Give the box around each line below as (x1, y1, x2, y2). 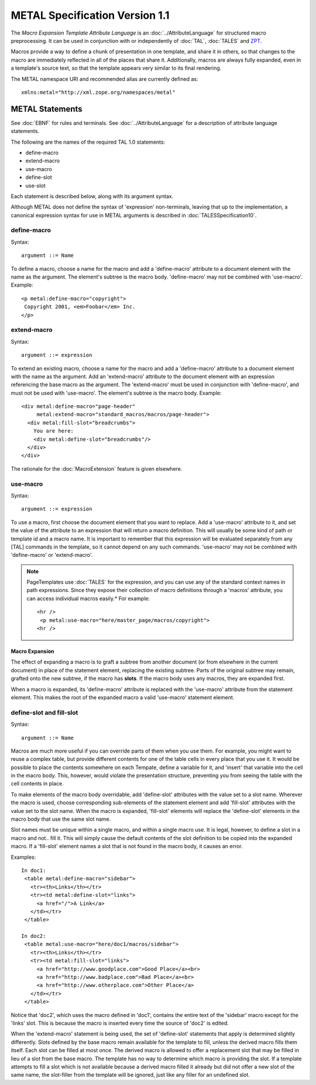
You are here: (33, 428, 74, 434)
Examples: (11, 853, 36, 860)
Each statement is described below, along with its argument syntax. (11, 192, 174, 199)
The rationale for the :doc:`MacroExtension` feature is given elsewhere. (11, 465, 183, 472)
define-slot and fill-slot (11, 708, 78, 716)
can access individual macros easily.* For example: (26, 595, 150, 602)
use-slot (25, 182, 46, 189)
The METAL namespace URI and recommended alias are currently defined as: (11, 75, 198, 82)
